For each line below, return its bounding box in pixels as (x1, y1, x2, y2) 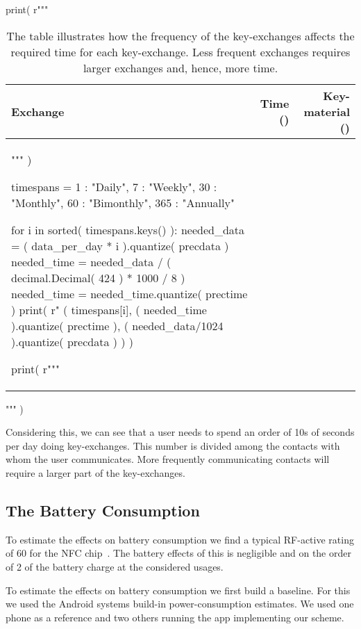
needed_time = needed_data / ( (11, 253, 171, 270)
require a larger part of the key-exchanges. (6, 465, 185, 480)
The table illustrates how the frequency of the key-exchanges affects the (6, 27, 355, 44)
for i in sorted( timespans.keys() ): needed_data (11, 221, 245, 238)
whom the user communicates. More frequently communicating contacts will (6, 452, 330, 466)
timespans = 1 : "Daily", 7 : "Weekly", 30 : (11, 178, 217, 195)
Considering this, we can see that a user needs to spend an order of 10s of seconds (6, 425, 355, 439)
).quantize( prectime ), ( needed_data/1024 (11, 317, 224, 334)
